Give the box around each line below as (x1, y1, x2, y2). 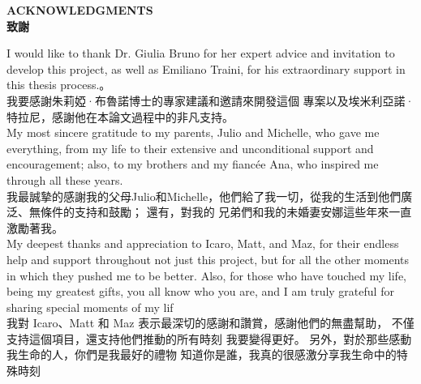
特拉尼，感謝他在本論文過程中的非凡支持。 (6, 108, 234, 125)
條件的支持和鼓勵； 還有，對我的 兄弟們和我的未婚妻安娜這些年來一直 (40, 203, 412, 220)
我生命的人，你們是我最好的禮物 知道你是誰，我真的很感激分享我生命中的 (6, 346, 397, 363)
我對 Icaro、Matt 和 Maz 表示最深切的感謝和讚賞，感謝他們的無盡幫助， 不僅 (6, 314, 415, 331)
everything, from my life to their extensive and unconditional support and (6, 139, 374, 156)
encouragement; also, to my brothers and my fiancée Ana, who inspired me (6, 156, 379, 173)
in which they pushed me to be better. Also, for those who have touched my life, (6, 267, 407, 284)
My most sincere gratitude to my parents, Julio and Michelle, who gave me (6, 124, 380, 141)
